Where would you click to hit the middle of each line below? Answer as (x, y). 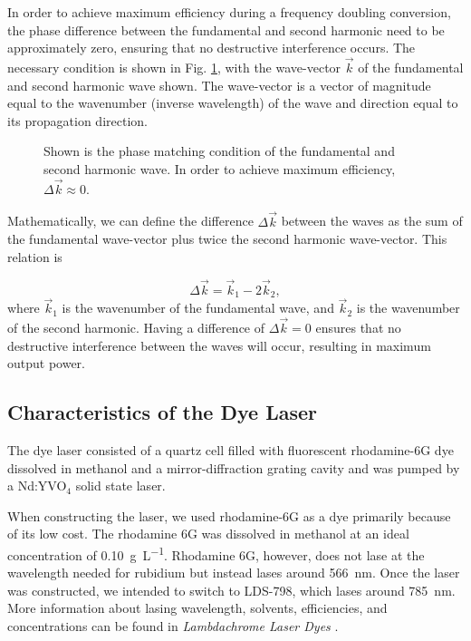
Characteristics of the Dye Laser (163, 412)
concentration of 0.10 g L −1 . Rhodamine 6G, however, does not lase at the (216, 554)
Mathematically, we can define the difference (130, 221)
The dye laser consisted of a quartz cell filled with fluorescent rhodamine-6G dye (231, 450)
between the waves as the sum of (372, 221)
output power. (47, 363)
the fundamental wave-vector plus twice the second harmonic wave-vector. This (227, 239)
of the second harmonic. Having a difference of (136, 328)
